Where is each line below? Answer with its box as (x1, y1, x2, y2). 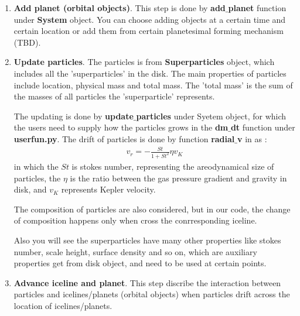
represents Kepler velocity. (61, 183, 156, 195)
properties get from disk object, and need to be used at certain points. (13, 257, 267, 269)
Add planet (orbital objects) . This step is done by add (13, 2, 226, 13)
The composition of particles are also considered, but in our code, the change (13, 202, 291, 215)
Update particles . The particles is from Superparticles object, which (13, 56, 275, 68)
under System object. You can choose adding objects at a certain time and (13, 13, 286, 25)
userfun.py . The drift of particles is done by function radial (13, 132, 235, 145)
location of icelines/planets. (13, 299, 112, 311)
